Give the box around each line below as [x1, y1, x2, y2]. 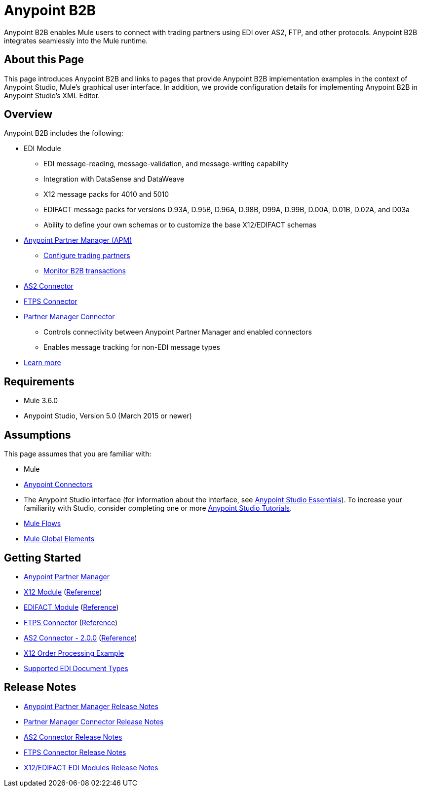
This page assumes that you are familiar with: [4, 450, 152, 458]
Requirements [4, 375, 75, 388]
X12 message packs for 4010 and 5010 [43, 190, 169, 199]
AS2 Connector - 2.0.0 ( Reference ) [24, 633, 137, 642]
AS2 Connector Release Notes [24, 732, 122, 741]
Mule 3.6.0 [24, 396, 58, 405]
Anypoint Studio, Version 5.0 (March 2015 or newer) [24, 412, 192, 420]
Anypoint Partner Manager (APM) [24, 236, 132, 245]
